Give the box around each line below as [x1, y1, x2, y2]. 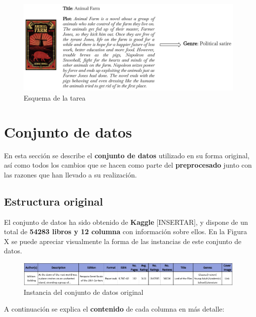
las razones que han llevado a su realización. [4, 169, 137, 179]
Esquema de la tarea [24, 92, 86, 103]
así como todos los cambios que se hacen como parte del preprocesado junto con [4, 160, 252, 170]
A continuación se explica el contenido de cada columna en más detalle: [4, 303, 224, 314]
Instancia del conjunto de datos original [24, 287, 144, 297]
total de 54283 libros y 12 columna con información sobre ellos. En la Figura [4, 226, 247, 237]
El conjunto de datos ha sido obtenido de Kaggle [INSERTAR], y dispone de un [4, 216, 248, 227]
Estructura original [4, 193, 103, 209]
